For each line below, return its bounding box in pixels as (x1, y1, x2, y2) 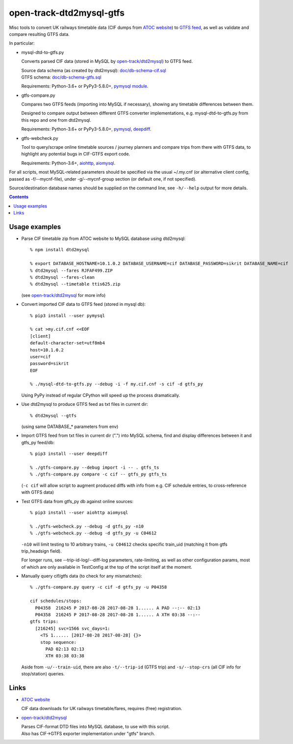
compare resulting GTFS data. (9, 31, 70, 37)
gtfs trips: (30, 619, 59, 624)
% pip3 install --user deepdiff (30, 451, 108, 456)
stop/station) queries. (21, 671, 65, 677)
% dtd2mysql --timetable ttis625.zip (30, 281, 121, 287)
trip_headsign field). (21, 548, 62, 554)
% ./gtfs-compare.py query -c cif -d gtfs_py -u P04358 (30, 585, 167, 590)
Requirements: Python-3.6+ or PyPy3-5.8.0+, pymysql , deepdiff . (21, 126, 151, 132)
